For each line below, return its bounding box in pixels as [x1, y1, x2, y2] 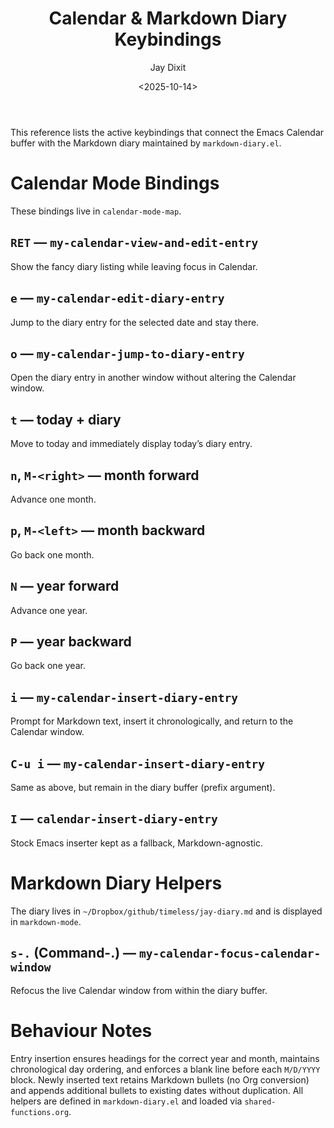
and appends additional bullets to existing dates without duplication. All [10, 1084, 304, 1096]
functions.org [10, 1107, 70, 1117]
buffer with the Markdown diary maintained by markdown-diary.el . [10, 137, 282, 149]
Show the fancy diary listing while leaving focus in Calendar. [10, 260, 258, 272]
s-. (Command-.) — [10, 945, 137, 962]
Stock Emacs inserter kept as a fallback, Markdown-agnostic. [10, 837, 264, 849]
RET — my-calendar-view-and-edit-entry [10, 234, 259, 251]
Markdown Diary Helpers [10, 872, 223, 894]
